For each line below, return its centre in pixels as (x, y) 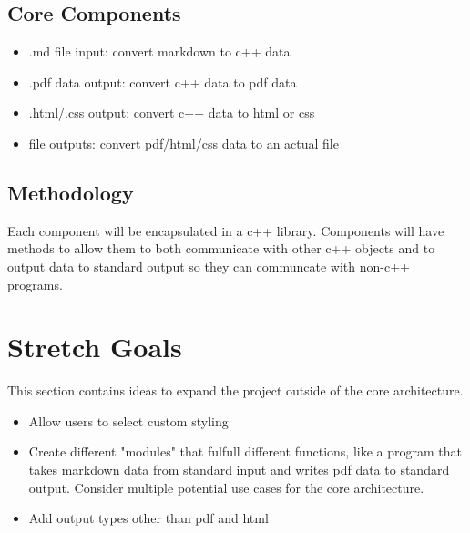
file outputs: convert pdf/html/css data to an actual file (184, 143)
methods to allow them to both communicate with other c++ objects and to (221, 248)
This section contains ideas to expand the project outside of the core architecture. (235, 390)
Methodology (71, 192)
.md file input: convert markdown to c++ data (159, 51)
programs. (35, 284)
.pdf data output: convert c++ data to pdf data (163, 82)
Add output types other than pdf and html (148, 518)
